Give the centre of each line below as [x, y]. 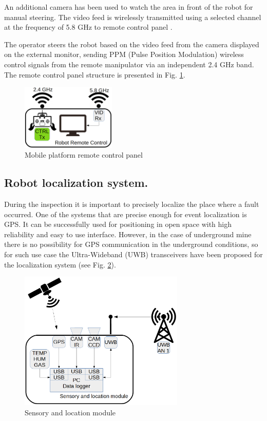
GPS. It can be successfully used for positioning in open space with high [118, 224]
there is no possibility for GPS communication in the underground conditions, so [131, 244]
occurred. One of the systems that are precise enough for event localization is [126, 214]
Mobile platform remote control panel [84, 155]
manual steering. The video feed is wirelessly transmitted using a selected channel [133, 17]
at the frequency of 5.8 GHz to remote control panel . [88, 27]
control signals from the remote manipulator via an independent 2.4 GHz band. [129, 64]
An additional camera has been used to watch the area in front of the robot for [129, 7]
